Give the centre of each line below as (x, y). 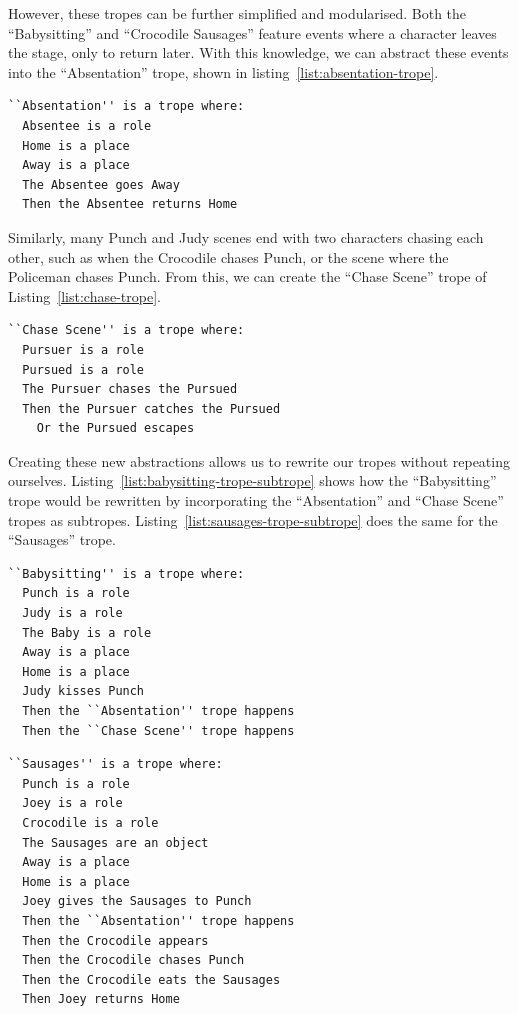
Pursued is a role (83, 369)
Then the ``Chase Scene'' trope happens (158, 730)
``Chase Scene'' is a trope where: (126, 330)
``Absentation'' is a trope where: (126, 106)
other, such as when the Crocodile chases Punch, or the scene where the (228, 256)
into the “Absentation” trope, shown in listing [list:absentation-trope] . (223, 71)
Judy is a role (72, 613)
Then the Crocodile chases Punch (133, 960)
